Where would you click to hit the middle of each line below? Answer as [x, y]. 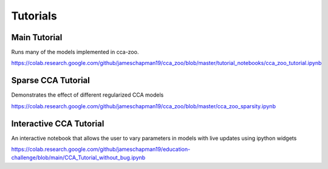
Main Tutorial [37, 37]
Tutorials [34, 16]
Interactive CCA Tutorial [58, 124]
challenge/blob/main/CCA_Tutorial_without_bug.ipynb [78, 157]
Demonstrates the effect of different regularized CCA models [87, 95]
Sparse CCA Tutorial [51, 81]
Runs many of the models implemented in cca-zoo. [75, 52]
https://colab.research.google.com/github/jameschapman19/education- [101, 150]
